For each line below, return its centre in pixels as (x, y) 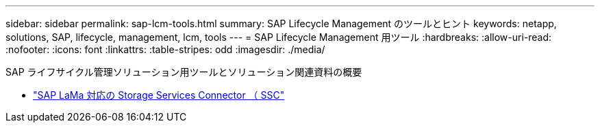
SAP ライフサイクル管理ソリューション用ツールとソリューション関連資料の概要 (184, 72)
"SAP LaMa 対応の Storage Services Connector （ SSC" (159, 95)
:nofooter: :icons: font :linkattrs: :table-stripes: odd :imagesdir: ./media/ (165, 49)
